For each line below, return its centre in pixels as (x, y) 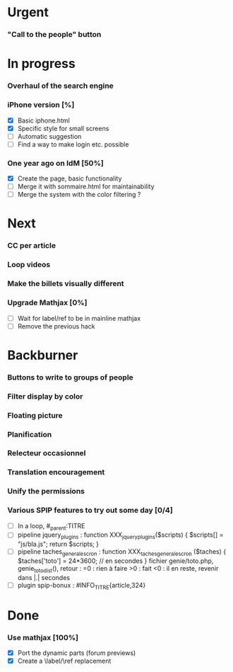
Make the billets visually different (66, 284)
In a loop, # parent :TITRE (51, 526)
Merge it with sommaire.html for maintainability (86, 187)
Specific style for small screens (63, 128)
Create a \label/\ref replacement (64, 661)
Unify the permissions (46, 491)
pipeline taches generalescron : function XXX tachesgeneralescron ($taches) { (122, 552)
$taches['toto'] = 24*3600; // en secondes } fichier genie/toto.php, (115, 561)
